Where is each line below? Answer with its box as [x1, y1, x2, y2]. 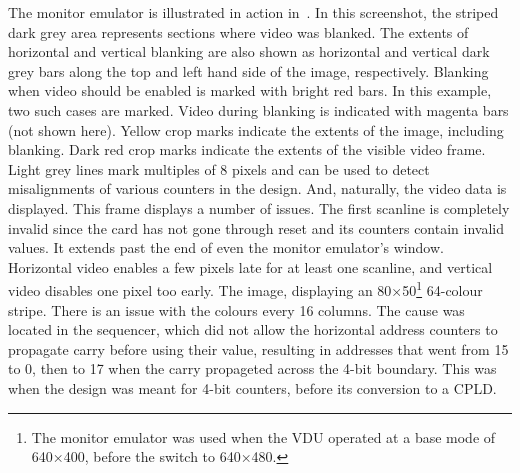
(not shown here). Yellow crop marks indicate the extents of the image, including [8, 119, 504, 140]
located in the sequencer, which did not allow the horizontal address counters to [8, 319, 498, 340]
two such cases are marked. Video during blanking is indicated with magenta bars [8, 99, 509, 120]
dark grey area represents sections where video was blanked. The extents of [8, 21, 469, 42]
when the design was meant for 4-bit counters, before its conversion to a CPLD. [8, 377, 497, 398]
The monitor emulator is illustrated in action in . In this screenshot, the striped [8, 2, 499, 22]
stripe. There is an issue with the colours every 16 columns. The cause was [8, 299, 465, 320]
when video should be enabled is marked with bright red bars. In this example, [8, 80, 492, 101]
